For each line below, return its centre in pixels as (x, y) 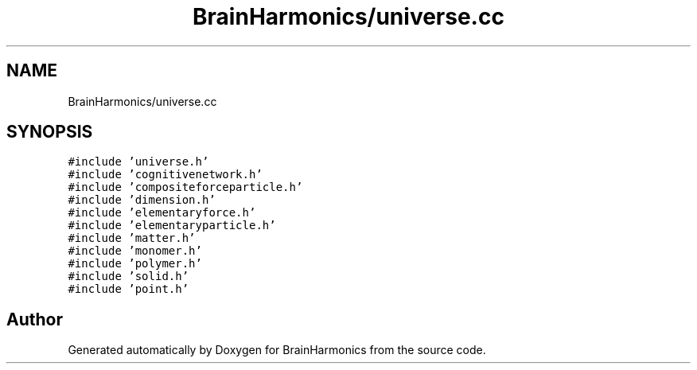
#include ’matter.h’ (132, 238)
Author (35, 319)
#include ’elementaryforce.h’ (162, 213)
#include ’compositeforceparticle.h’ (185, 187)
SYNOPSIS (50, 132)
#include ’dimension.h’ (142, 200)
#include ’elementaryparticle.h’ (172, 226)
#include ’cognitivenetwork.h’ (165, 175)
